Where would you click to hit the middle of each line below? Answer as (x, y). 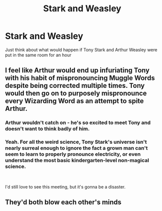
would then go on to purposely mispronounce (76, 93)
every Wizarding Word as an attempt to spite (75, 101)
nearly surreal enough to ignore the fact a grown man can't (76, 148)
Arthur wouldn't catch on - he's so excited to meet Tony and (78, 123)
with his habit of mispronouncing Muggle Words (80, 78)
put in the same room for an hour (38, 55)
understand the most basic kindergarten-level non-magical (77, 160)
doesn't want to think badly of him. (47, 129)
